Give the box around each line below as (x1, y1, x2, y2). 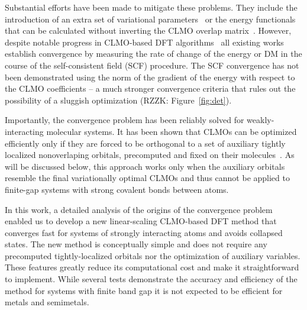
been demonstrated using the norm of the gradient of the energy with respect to (5, 70, 295, 83)
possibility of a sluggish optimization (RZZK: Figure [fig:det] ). (5, 93, 232, 106)
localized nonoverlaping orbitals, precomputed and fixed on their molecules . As (5, 148, 295, 161)
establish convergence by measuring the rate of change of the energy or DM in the (5, 47, 302, 60)
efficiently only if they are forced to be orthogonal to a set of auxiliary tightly (5, 137, 286, 149)
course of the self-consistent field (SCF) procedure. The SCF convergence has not (5, 59, 299, 71)
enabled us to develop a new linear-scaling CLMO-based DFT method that (5, 215, 277, 227)
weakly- (247, 114, 274, 126)
